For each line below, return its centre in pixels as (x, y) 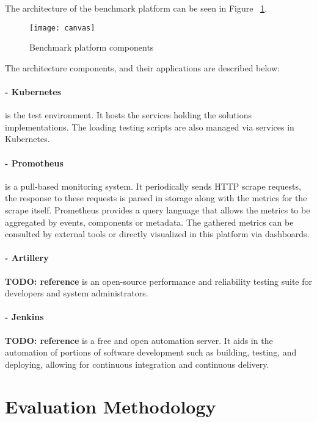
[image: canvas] (62, 28)
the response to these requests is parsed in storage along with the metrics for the (156, 198)
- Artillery (27, 258)
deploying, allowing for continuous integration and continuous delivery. (137, 364)
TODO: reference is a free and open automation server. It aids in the (139, 340)
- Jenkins (24, 317)
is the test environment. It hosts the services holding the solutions (128, 115)
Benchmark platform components (92, 47)
